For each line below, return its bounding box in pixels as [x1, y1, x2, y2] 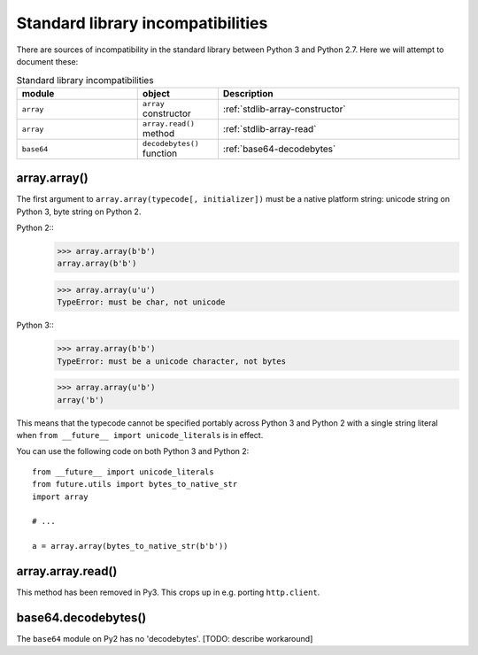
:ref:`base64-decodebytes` [222, 143, 336, 155]
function [142, 147, 177, 159]
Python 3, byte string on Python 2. [16, 206, 142, 217]
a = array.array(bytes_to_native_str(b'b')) [32, 541, 229, 551]
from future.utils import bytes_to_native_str [32, 479, 238, 489]
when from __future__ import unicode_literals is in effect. [16, 430, 264, 441]
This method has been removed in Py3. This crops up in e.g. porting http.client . [16, 587, 320, 597]
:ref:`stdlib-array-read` [222, 123, 317, 135]
